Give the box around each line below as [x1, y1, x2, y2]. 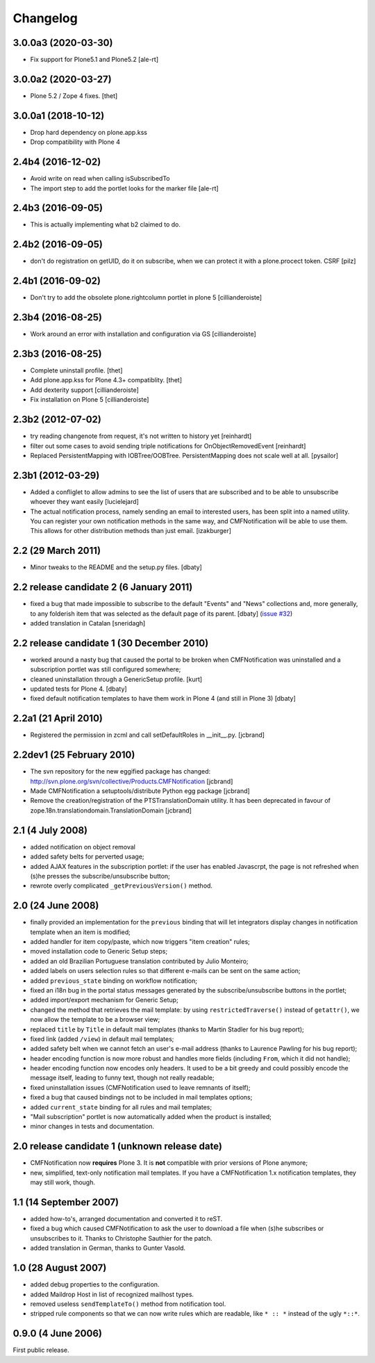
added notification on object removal [30, 842, 135, 851]
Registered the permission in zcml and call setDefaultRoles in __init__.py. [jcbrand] [30, 731, 265, 740]
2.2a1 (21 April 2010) [12, 712, 103, 724]
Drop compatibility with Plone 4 [30, 138, 121, 146]
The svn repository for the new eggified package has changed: [30, 767, 211, 776]
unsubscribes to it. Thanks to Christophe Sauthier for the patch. [30, 1234, 212, 1242]
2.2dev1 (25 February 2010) [12, 749, 135, 761]
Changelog [12, 10, 78, 26]
